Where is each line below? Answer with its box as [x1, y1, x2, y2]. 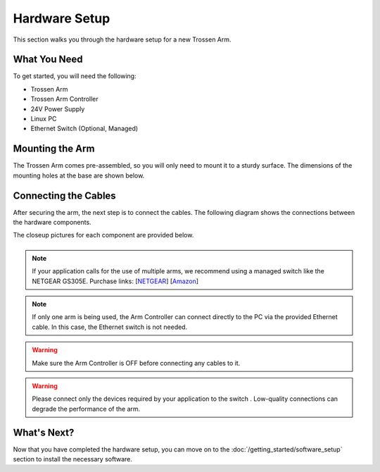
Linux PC [30, 115, 57, 123]
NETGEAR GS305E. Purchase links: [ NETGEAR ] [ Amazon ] [32, 277, 199, 285]
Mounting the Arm [13, 143, 95, 155]
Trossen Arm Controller [30, 95, 99, 104]
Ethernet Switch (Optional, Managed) [30, 124, 139, 133]
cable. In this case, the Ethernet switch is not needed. [32, 323, 188, 331]
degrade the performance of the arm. [32, 404, 141, 413]
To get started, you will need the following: [13, 72, 137, 80]
